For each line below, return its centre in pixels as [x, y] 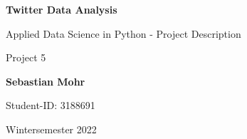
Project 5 [26, 57]
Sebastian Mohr [46, 81]
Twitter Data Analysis [62, 9]
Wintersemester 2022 [51, 129]
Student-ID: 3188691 [51, 105]
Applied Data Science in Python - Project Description [124, 33]
